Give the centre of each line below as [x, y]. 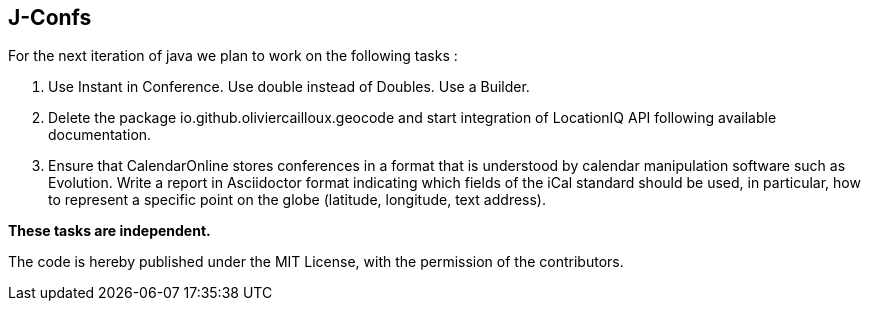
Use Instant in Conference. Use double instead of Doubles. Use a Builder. [289, 87]
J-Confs [50, 17]
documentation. [100, 135]
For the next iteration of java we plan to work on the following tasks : [233, 56]
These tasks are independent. [109, 231]
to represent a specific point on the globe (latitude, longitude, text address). [297, 200]
